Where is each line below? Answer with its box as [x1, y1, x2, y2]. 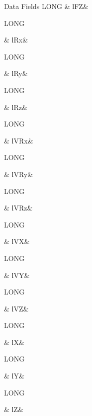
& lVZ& [4, 303, 29, 313]
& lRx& [4, 34, 28, 45]
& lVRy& [4, 168, 33, 179]
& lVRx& [4, 135, 33, 145]
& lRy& [4, 68, 28, 78]
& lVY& [4, 269, 30, 280]
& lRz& [4, 101, 27, 112]
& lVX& [4, 236, 30, 246]
